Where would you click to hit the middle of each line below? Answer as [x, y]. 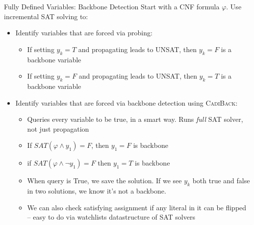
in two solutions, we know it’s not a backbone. [97, 191]
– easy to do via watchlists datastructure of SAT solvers [111, 217]
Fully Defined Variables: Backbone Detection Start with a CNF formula [112, 6]
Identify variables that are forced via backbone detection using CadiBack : [127, 102]
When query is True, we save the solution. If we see [104, 181]
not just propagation [58, 128]
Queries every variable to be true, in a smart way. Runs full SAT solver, [135, 119]
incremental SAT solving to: [46, 16]
